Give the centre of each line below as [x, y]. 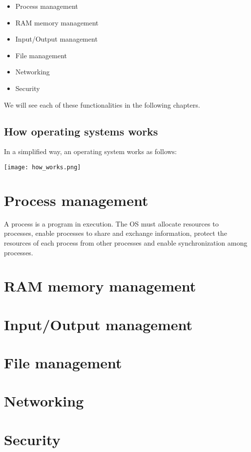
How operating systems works [81, 131]
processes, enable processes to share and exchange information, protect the [115, 233]
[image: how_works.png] [42, 167]
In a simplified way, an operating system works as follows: [91, 151]
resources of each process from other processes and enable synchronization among [126, 242]
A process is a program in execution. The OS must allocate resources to [111, 223]
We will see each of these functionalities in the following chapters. [102, 104]
